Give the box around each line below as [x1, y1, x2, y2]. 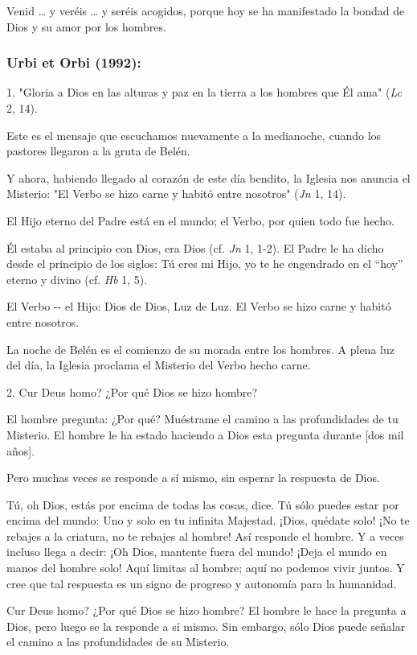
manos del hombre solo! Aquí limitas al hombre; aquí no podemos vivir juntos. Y [6, 559, 405, 576]
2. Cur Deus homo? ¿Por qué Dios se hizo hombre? [6, 383, 258, 400]
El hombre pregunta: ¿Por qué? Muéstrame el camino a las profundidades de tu [6, 410, 399, 427]
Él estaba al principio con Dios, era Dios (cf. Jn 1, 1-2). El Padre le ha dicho [6, 239, 384, 256]
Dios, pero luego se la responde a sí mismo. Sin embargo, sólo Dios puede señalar [6, 617, 406, 634]
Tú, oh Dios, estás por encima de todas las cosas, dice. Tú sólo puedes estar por [6, 496, 399, 513]
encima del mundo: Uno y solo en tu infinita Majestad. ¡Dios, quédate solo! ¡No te [6, 512, 410, 529]
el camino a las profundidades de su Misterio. [6, 633, 230, 650]
